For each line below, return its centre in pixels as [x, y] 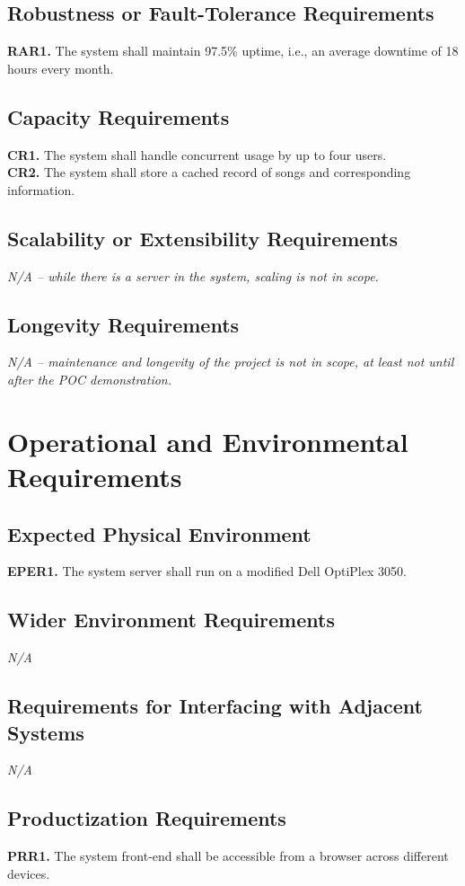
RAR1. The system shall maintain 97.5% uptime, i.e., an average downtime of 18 [233, 51]
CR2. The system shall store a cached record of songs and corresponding [209, 172]
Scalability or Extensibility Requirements [203, 238]
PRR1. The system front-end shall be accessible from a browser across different [228, 856]
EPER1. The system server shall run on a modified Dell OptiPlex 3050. [207, 571]
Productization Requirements [147, 818]
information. [41, 189]
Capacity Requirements [118, 116]
